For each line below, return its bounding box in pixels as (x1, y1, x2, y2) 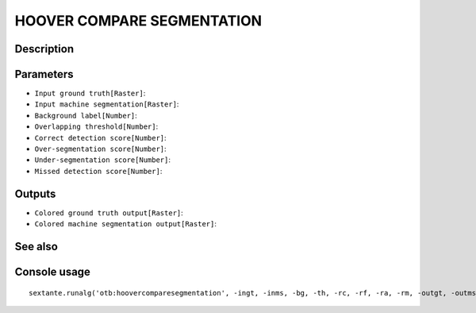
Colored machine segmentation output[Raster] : (34, 219, 217, 229)
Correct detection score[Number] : (34, 133, 167, 142)
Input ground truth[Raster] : (34, 88, 146, 99)
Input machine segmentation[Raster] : (34, 99, 179, 109)
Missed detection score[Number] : (34, 166, 163, 176)
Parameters (14, 68, 74, 81)
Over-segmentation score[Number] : (34, 144, 167, 154)
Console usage (14, 265, 91, 278)
